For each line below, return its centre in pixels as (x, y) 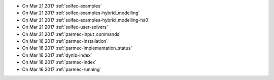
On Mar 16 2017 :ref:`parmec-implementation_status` (77, 48)
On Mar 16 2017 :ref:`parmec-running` (62, 69)
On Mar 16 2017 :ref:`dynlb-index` (57, 55)
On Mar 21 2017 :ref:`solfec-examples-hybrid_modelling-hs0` (86, 20)
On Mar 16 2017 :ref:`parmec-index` (59, 62)
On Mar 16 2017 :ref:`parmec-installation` (65, 41)
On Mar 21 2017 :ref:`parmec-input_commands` (72, 34)
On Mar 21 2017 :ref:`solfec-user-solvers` (65, 27)
